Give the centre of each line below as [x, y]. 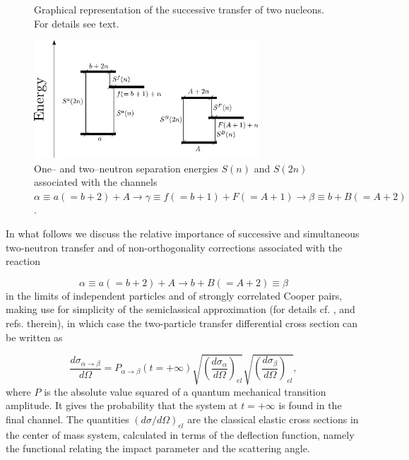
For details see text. [77, 23]
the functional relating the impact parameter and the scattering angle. [158, 448]
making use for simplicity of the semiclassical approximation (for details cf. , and [180, 309]
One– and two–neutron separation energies [126, 168]
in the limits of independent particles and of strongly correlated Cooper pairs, [174, 295]
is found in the [310, 405]
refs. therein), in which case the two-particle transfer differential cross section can [182, 323]
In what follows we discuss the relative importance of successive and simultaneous [183, 234]
